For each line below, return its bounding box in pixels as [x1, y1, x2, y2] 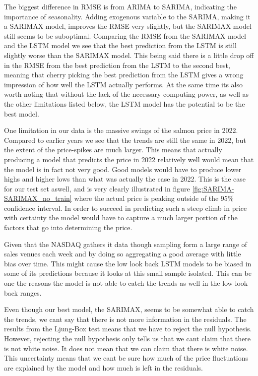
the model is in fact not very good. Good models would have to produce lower [4, 164, 242, 174]
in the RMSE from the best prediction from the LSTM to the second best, [4, 60, 230, 70]
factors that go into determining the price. [4, 222, 132, 233]
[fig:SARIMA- [192, 183, 234, 193]
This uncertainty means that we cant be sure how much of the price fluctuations [4, 353, 248, 363]
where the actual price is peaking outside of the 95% [74, 193, 234, 203]
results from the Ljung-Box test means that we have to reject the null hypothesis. [4, 323, 252, 334]
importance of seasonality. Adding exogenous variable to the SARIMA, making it [4, 11, 251, 21]
